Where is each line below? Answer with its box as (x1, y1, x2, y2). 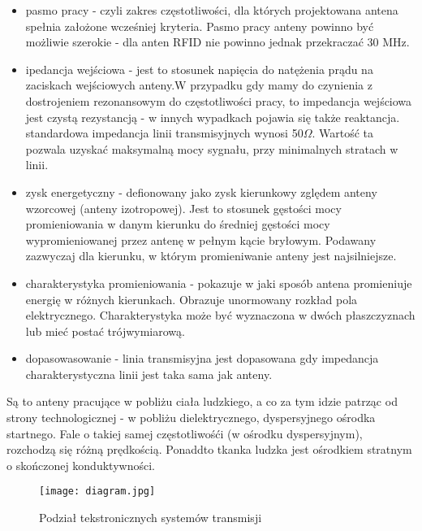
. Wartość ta (312, 124, 374, 141)
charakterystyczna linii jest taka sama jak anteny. (25, 365, 273, 382)
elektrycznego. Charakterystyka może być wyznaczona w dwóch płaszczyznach (25, 307, 416, 324)
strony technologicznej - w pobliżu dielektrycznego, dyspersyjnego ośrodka (6, 409, 376, 426)
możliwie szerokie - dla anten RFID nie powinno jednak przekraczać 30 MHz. (25, 33, 410, 50)
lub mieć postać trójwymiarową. (25, 322, 185, 339)
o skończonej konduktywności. (6, 456, 155, 473)
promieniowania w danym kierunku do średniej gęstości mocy (25, 215, 330, 233)
